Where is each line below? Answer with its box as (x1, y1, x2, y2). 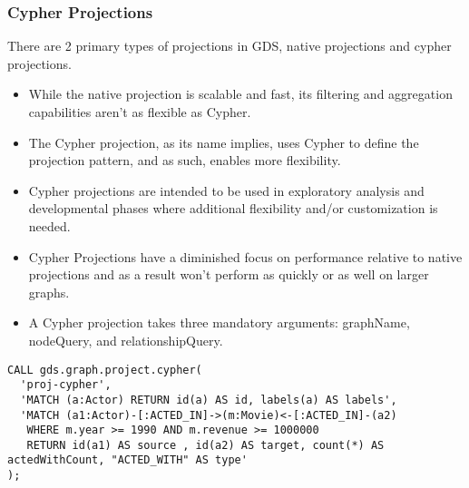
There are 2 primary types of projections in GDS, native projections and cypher (7, 36, 452, 55)
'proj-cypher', (20, 378, 112, 392)
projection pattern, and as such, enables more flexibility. (28, 151, 341, 170)
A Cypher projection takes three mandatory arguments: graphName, (28, 313, 410, 332)
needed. (28, 216, 71, 235)
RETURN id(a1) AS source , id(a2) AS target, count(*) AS (26, 438, 385, 452)
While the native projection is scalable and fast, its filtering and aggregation (28, 84, 453, 103)
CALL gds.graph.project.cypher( (7, 363, 202, 376)
